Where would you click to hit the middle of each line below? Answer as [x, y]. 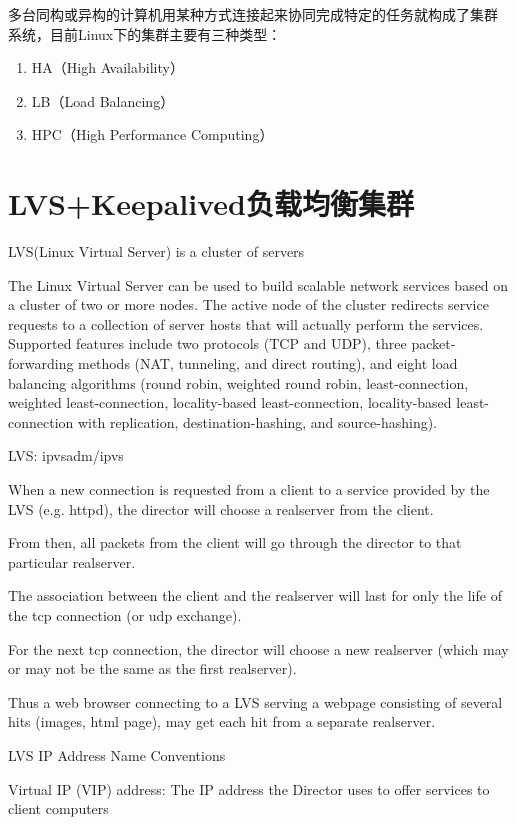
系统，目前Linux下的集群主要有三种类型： [145, 33]
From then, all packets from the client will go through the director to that [235, 542]
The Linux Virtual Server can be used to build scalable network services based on [258, 284]
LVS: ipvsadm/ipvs [66, 455]
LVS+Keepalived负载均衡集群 [211, 203]
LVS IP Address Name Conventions [117, 754]
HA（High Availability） [107, 67]
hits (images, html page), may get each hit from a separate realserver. [222, 721]
